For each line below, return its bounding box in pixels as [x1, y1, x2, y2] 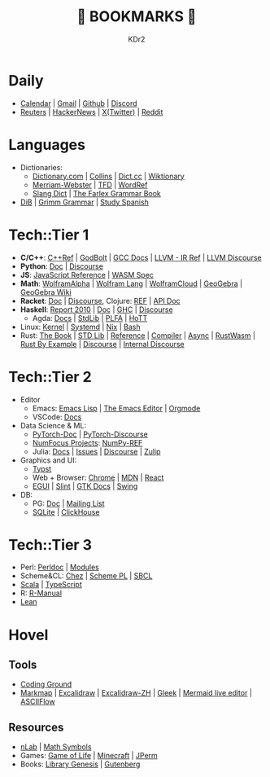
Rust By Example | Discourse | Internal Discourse [20, 339, 185, 349]
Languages [8, 135, 85, 154]
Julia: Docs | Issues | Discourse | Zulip [32, 446, 161, 456]
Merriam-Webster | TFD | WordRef [32, 179, 148, 190]
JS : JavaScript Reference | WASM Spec [20, 270, 155, 279]
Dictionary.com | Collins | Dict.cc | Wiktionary [32, 171, 185, 181]
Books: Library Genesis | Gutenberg [20, 759, 141, 769]
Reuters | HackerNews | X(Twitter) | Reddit [20, 107, 163, 116]
